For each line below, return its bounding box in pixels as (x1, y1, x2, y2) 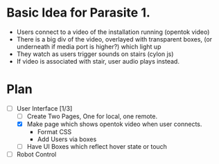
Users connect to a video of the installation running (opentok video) (16, 28, 210, 36)
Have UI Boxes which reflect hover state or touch (26, 143, 168, 151)
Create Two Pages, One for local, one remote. (26, 112, 158, 120)
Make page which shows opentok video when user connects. (26, 120, 202, 128)
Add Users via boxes (37, 135, 97, 143)
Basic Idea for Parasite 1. (6, 5, 150, 21)
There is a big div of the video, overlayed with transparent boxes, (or (16, 35, 213, 43)
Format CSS (37, 128, 72, 136)
